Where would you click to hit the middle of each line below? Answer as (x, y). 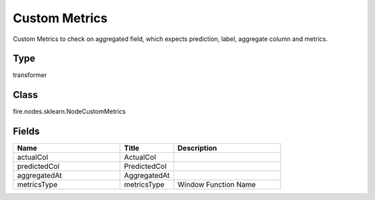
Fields (26, 132)
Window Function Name (217, 185)
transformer (30, 75)
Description (197, 148)
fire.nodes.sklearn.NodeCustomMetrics (69, 112)
